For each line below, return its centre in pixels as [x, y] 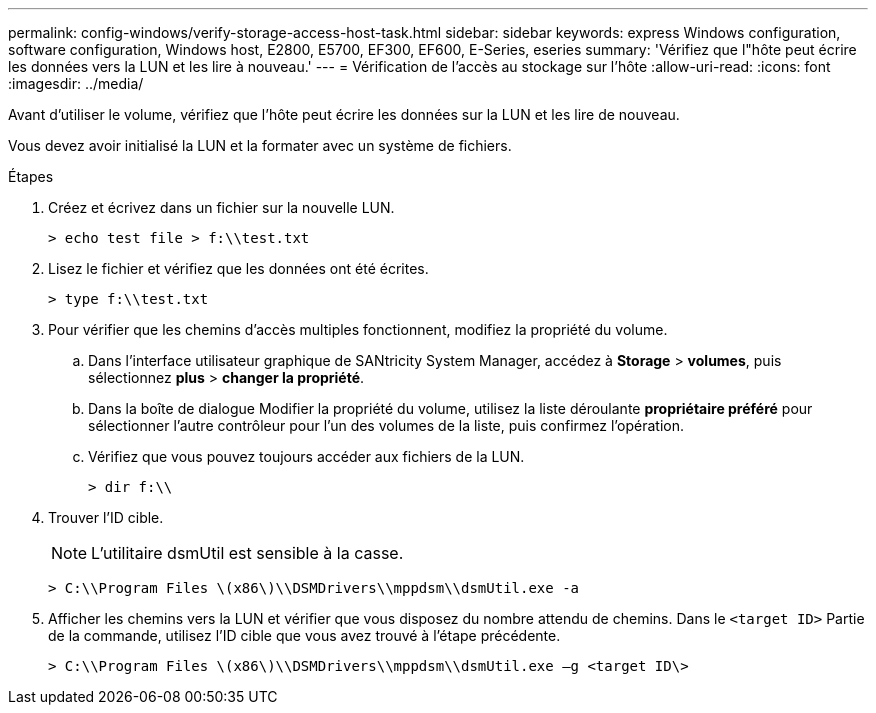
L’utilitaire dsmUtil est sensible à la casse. [247, 553]
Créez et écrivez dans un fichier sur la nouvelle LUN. [221, 207]
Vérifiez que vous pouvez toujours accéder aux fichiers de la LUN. [306, 456]
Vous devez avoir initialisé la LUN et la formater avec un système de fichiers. [260, 145]
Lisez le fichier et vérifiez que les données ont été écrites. [238, 268]
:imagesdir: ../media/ [76, 83]
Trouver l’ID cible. [106, 517]
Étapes [31, 176]
